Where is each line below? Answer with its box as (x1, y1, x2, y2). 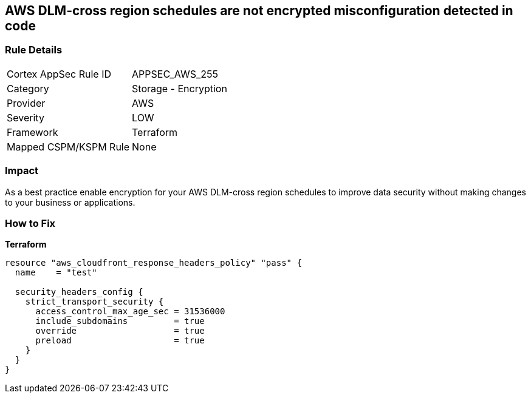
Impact (5, 164, 39, 177)
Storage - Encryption (132, 82, 227, 95)
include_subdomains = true (35, 316, 205, 326)
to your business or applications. (5, 197, 135, 207)
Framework (7, 126, 58, 138)
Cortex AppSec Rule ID (7, 67, 112, 80)
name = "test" (15, 268, 97, 278)
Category (7, 82, 49, 95)
